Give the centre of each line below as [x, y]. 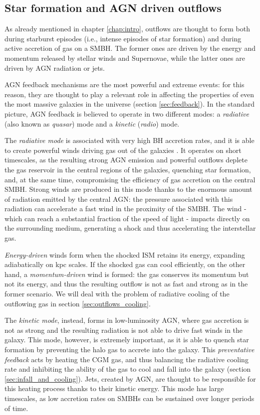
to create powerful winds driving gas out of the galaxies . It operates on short [123, 150]
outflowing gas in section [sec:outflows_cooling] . [78, 303]
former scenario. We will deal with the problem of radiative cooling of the [117, 294]
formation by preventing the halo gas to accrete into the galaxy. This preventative [130, 349]
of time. [16, 408]
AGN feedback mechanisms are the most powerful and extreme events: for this [125, 84]
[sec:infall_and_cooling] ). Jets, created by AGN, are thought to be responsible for [130, 378]
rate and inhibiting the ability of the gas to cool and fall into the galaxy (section [128, 369]
